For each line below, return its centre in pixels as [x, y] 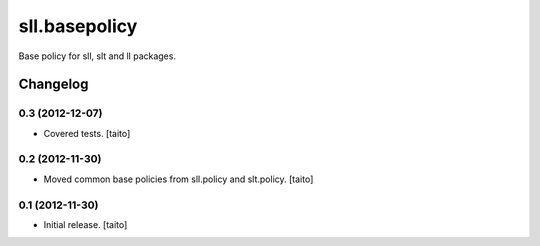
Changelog [53, 84]
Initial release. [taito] [85, 224]
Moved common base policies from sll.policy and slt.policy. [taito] [178, 179]
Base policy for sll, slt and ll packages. [97, 56]
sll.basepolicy [78, 26]
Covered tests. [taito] [87, 133]
